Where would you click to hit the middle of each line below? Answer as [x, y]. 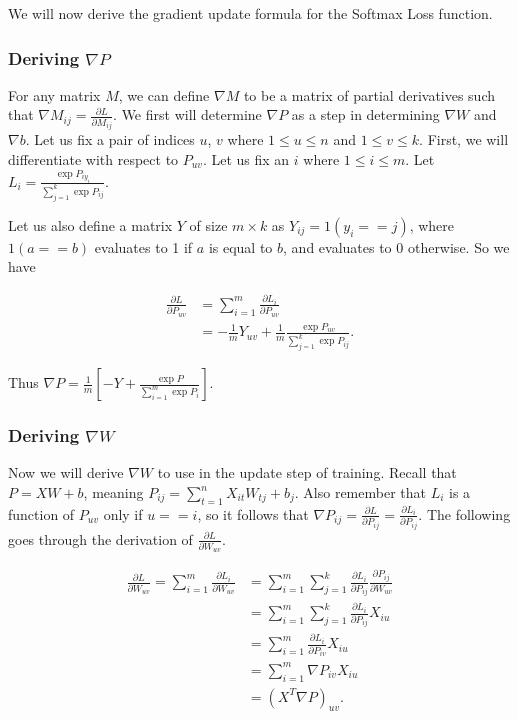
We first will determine [191, 114]
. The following [464, 513]
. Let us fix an [246, 158]
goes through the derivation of [100, 538]
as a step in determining [365, 114]
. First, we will [464, 139]
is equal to [240, 246]
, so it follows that [253, 513]
